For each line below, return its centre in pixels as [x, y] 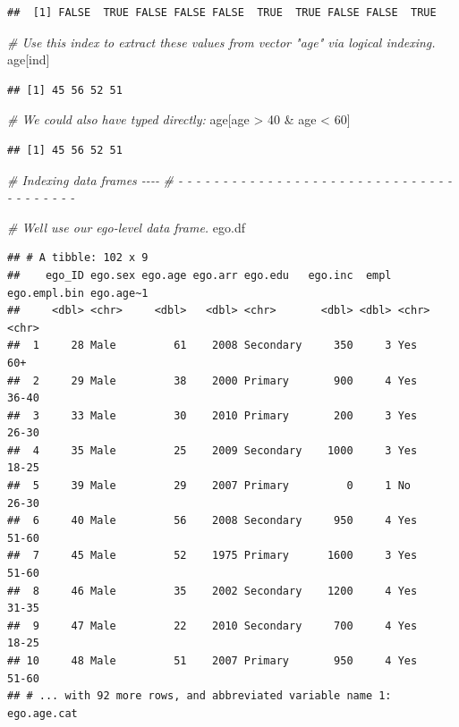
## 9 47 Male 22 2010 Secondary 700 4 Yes [212, 626]
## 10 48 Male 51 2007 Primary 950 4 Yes [212, 661]
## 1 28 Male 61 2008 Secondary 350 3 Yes [212, 346]
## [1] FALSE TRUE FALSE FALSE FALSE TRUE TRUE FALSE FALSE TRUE [222, 13]
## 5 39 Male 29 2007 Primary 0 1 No [209, 486]
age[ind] [29, 59]
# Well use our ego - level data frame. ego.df [127, 227]
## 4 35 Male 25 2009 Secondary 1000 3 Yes [212, 450]
